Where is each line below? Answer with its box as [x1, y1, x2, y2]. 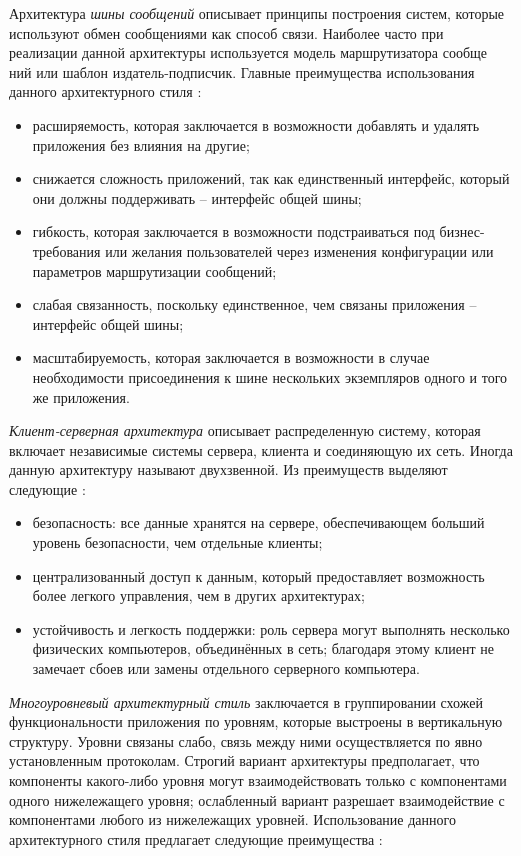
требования [32, 240, 101, 261]
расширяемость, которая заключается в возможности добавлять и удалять [32, 114, 480, 135]
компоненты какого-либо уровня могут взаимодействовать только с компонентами [9, 770, 507, 790]
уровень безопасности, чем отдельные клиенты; [32, 532, 323, 553]
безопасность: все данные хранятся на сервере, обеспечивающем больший [32, 512, 485, 533]
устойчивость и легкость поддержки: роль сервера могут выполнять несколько [32, 618, 510, 639]
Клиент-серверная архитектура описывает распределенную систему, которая [9, 420, 481, 441]
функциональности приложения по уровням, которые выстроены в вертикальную [9, 711, 503, 732]
